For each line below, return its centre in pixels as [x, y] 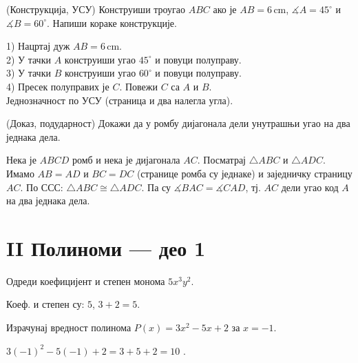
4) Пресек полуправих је [58, 86]
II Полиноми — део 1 [106, 247]
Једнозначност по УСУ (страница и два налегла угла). [120, 100]
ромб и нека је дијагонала [126, 160]
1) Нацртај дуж [38, 46]
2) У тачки [29, 59]
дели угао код [310, 187]
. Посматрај [222, 160]
